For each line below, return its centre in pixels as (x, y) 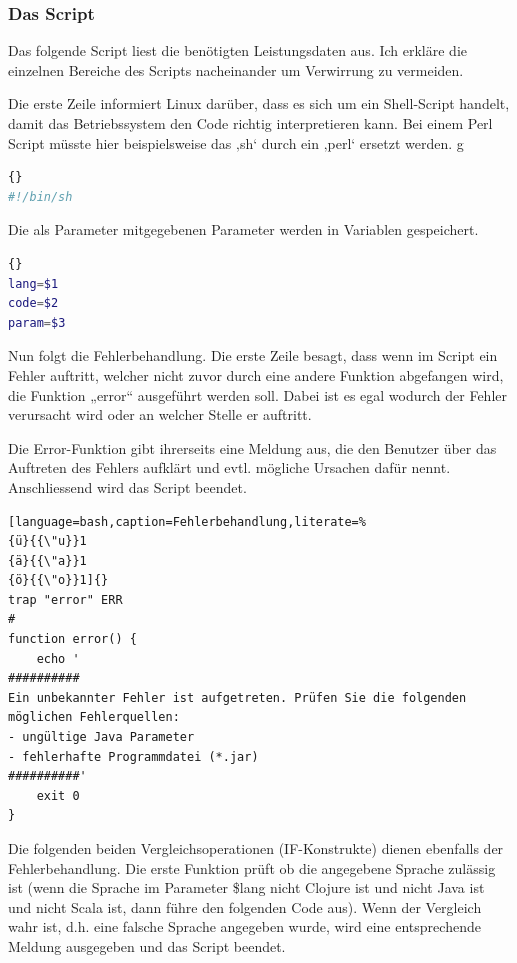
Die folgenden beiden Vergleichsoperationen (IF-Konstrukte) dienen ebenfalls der (256, 848)
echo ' (58, 658)
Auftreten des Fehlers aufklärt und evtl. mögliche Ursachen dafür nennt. (229, 467)
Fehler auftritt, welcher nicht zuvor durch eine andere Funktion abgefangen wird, (256, 374)
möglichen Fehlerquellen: (94, 717)
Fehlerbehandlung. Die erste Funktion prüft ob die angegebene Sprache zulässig (252, 867)
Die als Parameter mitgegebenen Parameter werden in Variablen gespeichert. (243, 229)
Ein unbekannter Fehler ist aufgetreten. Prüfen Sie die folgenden (237, 697)
